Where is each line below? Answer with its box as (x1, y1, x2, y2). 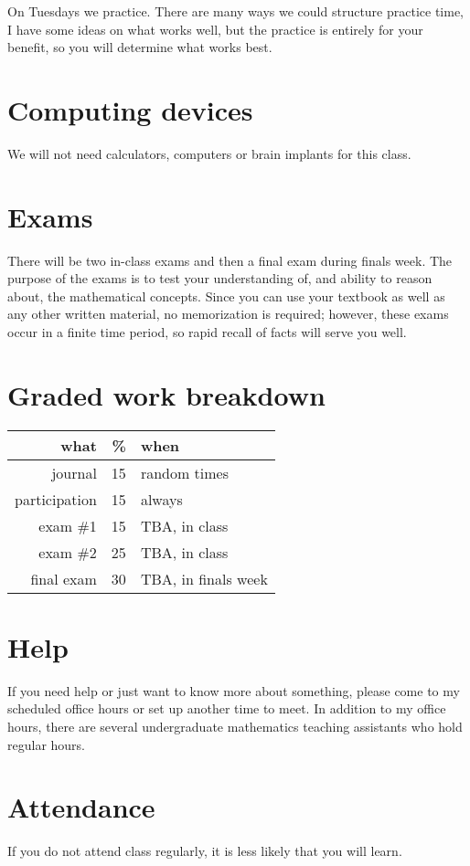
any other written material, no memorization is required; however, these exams (7, 304, 449, 323)
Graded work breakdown (7, 375, 326, 413)
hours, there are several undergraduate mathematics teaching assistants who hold (7, 717, 463, 736)
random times (140, 461, 230, 483)
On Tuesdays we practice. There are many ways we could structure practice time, (7, 2, 465, 20)
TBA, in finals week (140, 567, 268, 589)
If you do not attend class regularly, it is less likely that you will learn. (7, 841, 402, 861)
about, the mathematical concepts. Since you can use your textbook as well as (7, 286, 445, 305)
